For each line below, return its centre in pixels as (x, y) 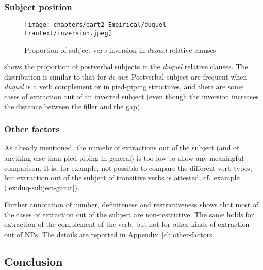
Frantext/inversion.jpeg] (68, 33)
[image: (37, 25)
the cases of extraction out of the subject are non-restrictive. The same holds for (129, 214)
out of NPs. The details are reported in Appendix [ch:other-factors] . (110, 234)
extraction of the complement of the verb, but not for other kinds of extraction (127, 224)
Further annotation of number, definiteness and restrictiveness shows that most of (131, 204)
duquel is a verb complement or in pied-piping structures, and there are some (124, 86)
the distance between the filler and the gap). (73, 106)
